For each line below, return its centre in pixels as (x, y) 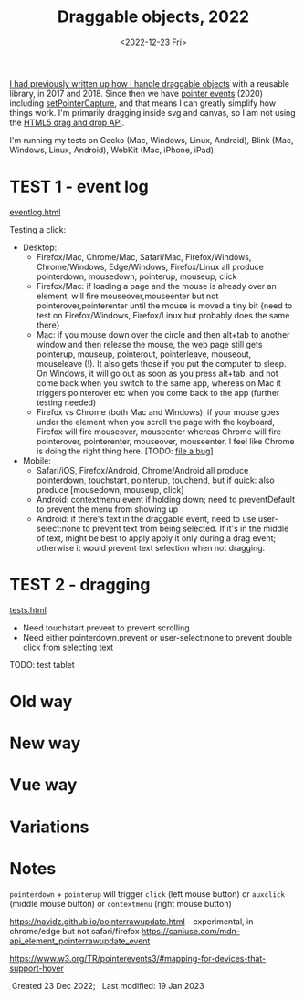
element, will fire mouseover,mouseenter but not (127, 296)
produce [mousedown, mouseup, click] (110, 489)
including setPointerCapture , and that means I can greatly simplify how (143, 103)
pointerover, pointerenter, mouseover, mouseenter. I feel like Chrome (165, 441)
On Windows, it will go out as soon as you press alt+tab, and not (157, 373)
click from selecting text (68, 647)
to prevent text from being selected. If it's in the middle (186, 528)
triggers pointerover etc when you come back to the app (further (158, 392)
